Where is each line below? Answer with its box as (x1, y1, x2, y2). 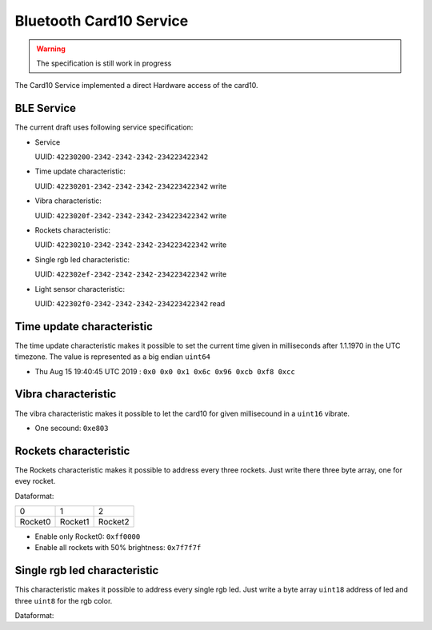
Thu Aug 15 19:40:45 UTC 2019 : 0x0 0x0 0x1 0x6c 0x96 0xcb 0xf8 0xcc (34, 366, 295, 376)
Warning (36, 44, 66, 54)
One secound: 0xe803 (34, 423, 109, 433)
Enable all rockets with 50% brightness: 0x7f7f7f (34, 543, 202, 552)
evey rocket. (14, 476, 56, 486)
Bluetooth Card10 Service (14, 12, 189, 30)
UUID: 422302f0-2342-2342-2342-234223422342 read (34, 298, 226, 308)
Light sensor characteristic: (34, 284, 126, 293)
